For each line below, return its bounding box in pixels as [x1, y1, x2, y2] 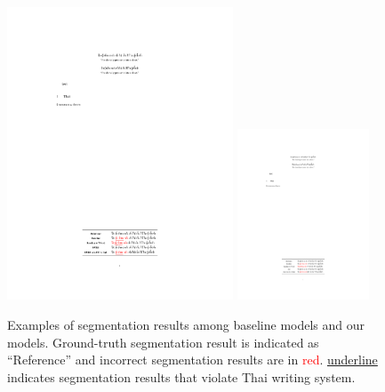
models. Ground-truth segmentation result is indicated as [7, 332, 319, 351]
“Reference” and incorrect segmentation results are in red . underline [7, 350, 378, 369]
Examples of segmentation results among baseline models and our [7, 315, 365, 333]
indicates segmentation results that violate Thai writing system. [7, 367, 356, 386]
